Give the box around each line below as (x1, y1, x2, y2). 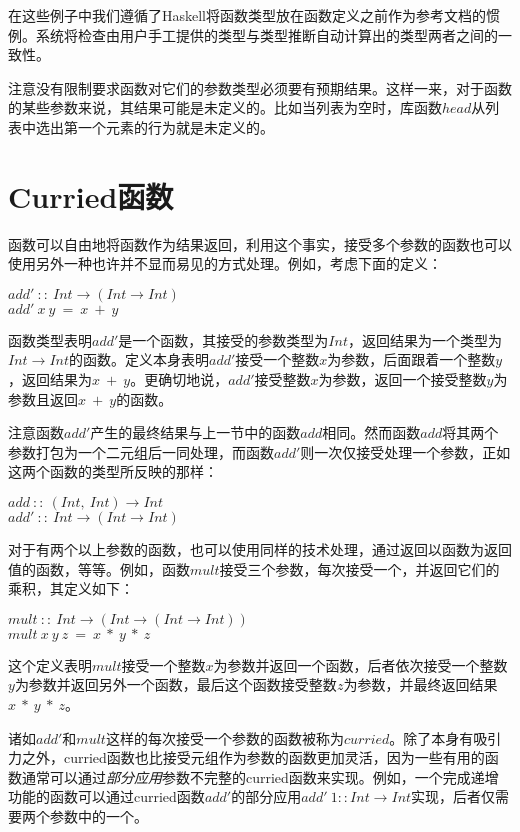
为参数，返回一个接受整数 (318, 369, 487, 390)
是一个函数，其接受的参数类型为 (118, 329, 329, 350)
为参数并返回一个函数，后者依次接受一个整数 (213, 654, 508, 675)
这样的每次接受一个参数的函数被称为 (105, 727, 344, 748)
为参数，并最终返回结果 (343, 674, 498, 695)
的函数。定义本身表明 (69, 349, 210, 370)
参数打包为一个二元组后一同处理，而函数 (8, 441, 274, 462)
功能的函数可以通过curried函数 (8, 786, 205, 807)
